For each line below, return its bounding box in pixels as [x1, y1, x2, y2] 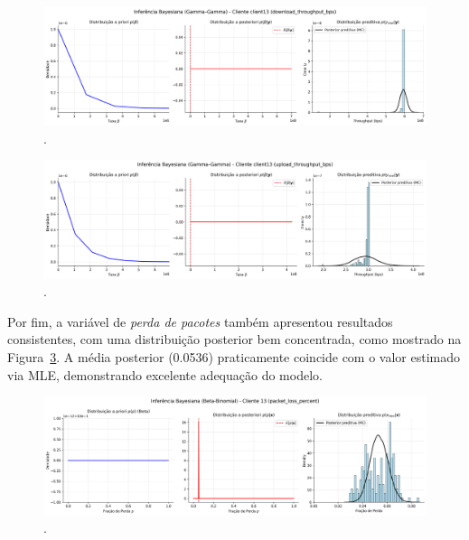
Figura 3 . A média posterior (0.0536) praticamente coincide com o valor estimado [7, 348, 461, 367]
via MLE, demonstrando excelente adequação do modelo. [7, 365, 323, 384]
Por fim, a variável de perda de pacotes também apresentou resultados [7, 312, 393, 331]
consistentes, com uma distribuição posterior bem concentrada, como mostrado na [7, 330, 462, 349]
